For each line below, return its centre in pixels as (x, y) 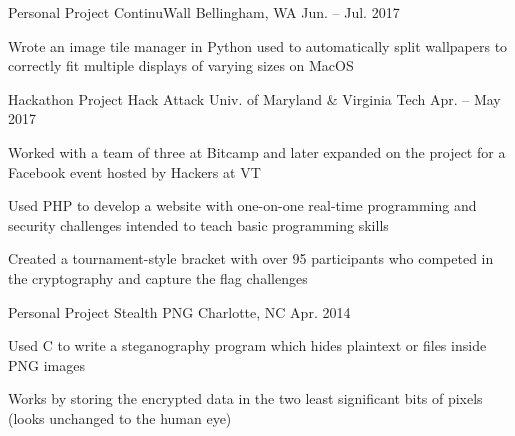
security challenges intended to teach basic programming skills (198, 224)
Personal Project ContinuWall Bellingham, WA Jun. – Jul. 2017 (204, 12)
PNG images (46, 364)
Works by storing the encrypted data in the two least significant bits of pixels (245, 398)
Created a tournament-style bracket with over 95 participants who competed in (251, 258)
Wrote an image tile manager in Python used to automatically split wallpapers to (258, 45)
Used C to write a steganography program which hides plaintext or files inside (247, 345)
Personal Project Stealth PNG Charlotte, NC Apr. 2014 (179, 311)
